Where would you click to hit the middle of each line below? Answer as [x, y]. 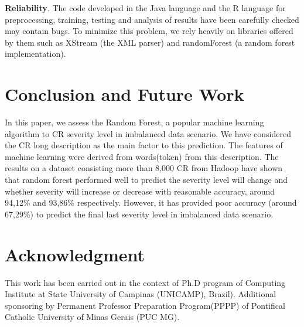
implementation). [35, 54]
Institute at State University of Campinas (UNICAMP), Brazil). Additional [141, 294]
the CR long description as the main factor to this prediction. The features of [144, 145]
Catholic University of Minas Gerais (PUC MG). [92, 317]
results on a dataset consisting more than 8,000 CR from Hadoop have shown [144, 168]
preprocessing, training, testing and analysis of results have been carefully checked [152, 19]
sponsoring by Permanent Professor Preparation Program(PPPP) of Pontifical [145, 305]
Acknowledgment [75, 254]
